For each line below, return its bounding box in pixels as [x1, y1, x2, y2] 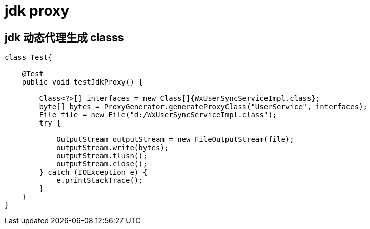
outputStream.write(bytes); [56, 143, 169, 152]
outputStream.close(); [56, 160, 148, 169]
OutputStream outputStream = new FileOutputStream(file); [56, 135, 294, 144]
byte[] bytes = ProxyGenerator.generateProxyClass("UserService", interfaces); [39, 102, 368, 111]
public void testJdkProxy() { [22, 78, 143, 87]
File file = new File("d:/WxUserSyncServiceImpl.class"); [39, 111, 277, 119]
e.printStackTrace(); [56, 176, 143, 185]
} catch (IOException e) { [39, 168, 148, 177]
